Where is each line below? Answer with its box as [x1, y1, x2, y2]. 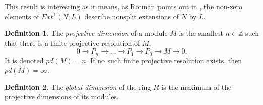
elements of [5, 11, 39, 21]
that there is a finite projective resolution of [5, 37, 140, 48]
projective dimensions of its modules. [5, 91, 119, 102]
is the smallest [179, 28, 223, 38]
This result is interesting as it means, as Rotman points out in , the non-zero [5, 1, 243, 11]
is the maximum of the [161, 81, 232, 92]
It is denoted [5, 55, 44, 65]
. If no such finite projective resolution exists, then [86, 55, 242, 65]
